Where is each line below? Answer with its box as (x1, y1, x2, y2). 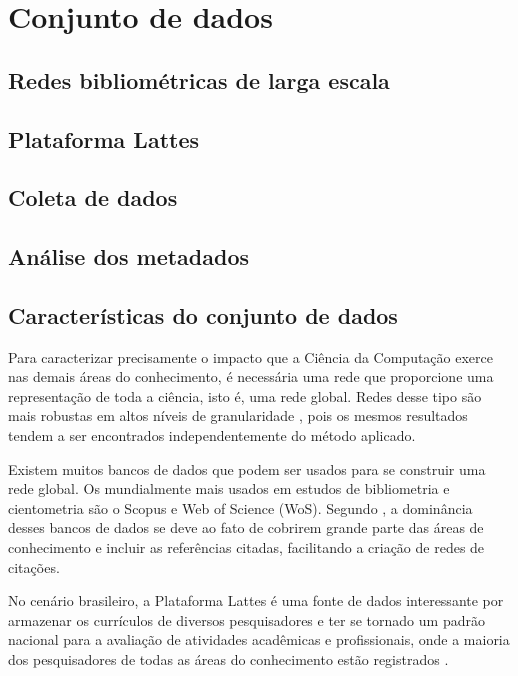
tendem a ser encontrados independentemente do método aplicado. (8, 425, 416, 446)
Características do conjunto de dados (8, 299, 398, 330)
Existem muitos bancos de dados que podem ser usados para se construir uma (8, 458, 486, 479)
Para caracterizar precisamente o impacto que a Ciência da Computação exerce (8, 346, 493, 367)
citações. (8, 556, 60, 577)
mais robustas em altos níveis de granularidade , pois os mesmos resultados (8, 405, 468, 426)
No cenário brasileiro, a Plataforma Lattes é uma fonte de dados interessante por (8, 590, 504, 611)
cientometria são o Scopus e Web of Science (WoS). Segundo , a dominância (8, 497, 473, 518)
